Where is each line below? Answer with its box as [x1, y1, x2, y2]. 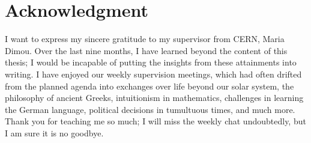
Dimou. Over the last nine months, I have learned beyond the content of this [5, 44, 288, 56]
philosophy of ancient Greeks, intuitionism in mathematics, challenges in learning [5, 91, 304, 104]
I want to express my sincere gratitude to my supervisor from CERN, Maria [5, 32, 285, 45]
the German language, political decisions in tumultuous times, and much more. [5, 103, 295, 115]
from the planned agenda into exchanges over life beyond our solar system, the [5, 79, 294, 92]
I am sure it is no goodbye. [5, 126, 104, 139]
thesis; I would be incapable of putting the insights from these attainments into [5, 56, 297, 68]
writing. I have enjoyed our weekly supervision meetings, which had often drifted [5, 67, 302, 80]
